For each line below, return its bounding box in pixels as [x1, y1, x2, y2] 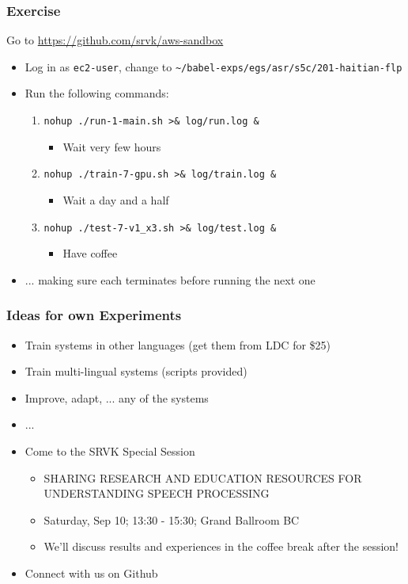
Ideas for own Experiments [6, 305, 182, 325]
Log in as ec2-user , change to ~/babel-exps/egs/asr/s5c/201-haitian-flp [25, 58, 402, 74]
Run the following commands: [25, 85, 169, 101]
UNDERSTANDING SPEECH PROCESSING [43, 485, 270, 502]
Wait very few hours [62, 138, 161, 155]
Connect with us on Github [25, 564, 158, 581]
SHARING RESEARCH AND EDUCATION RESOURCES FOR [43, 469, 362, 486]
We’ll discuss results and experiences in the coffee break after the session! [43, 538, 399, 555]
